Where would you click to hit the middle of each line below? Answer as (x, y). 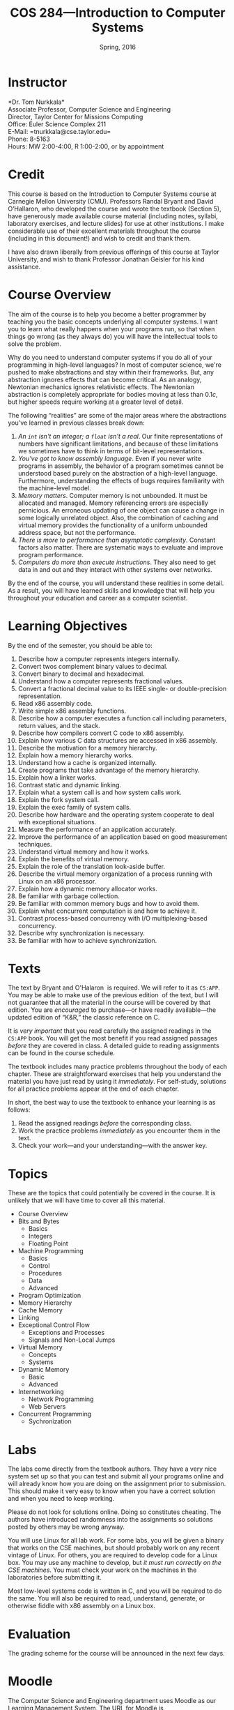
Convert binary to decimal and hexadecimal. (81, 674)
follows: (19, 1110)
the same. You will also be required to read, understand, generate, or (107, 1598)
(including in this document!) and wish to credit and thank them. (100, 238)
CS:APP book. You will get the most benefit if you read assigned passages (113, 1038)
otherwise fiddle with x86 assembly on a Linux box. (81, 1606)
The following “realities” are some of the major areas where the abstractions (117, 415)
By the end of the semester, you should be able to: (80, 645)
